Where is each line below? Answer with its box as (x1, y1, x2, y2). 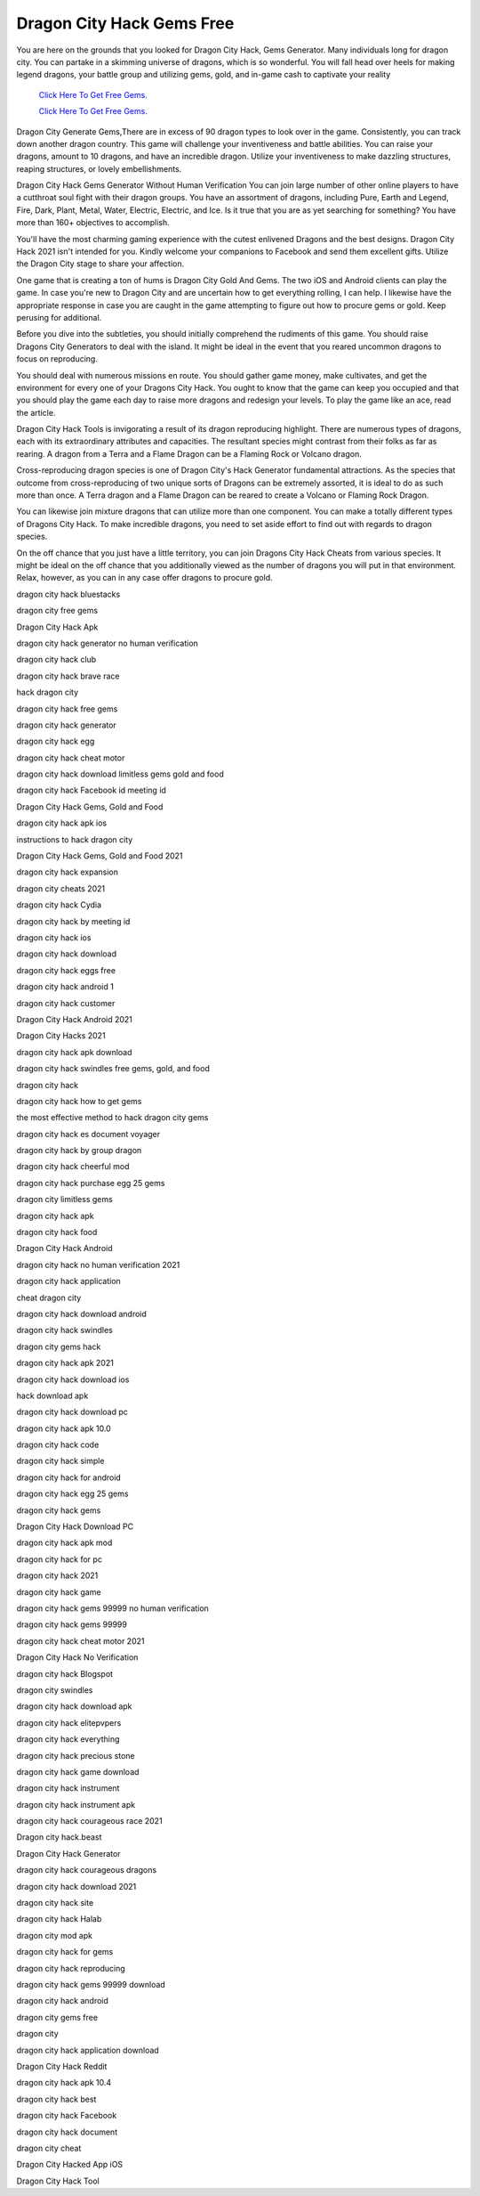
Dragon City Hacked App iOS (16, 2159, 124, 2170)
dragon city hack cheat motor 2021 (16, 1635, 145, 1647)
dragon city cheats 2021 (16, 882, 106, 894)
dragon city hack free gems (16, 704, 118, 714)
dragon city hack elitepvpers (16, 1717, 122, 1728)
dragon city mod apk (16, 1930, 93, 1940)
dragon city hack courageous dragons (16, 1865, 157, 1875)
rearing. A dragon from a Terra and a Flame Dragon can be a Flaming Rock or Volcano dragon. (16, 448, 362, 459)
